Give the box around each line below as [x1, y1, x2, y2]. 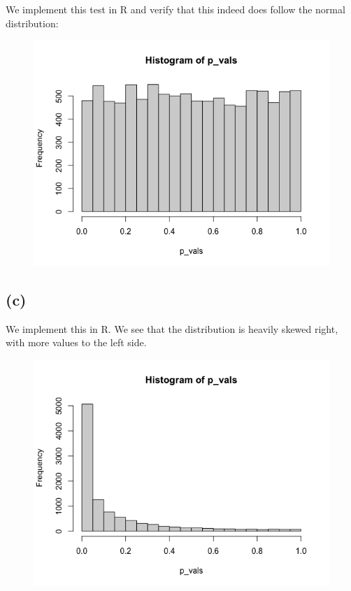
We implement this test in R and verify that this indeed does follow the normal [6, 2, 345, 16]
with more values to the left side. [6, 335, 147, 350]
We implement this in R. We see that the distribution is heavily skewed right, [6, 321, 338, 336]
